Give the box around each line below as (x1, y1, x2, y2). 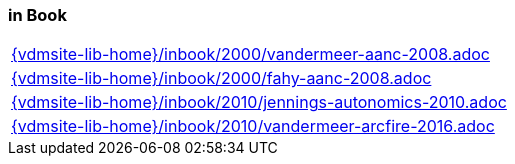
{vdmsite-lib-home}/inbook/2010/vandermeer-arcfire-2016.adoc (11, 116, 495, 137)
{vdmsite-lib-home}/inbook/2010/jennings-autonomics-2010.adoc (11, 92, 507, 113)
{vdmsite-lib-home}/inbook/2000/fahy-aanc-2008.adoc (11, 68, 432, 89)
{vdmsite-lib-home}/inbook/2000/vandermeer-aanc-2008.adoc (11, 44, 490, 65)
